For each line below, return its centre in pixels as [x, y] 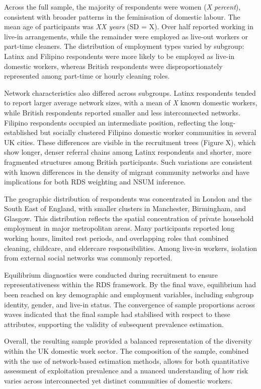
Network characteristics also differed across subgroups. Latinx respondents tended [130, 92]
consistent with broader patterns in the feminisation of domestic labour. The [122, 16]
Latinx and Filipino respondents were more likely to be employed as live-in [119, 56]
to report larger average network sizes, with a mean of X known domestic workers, [131, 103]
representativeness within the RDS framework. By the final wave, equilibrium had [130, 284]
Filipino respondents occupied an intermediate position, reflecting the [111, 122]
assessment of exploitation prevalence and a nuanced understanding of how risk [126, 371]
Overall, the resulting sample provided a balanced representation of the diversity [128, 341]
